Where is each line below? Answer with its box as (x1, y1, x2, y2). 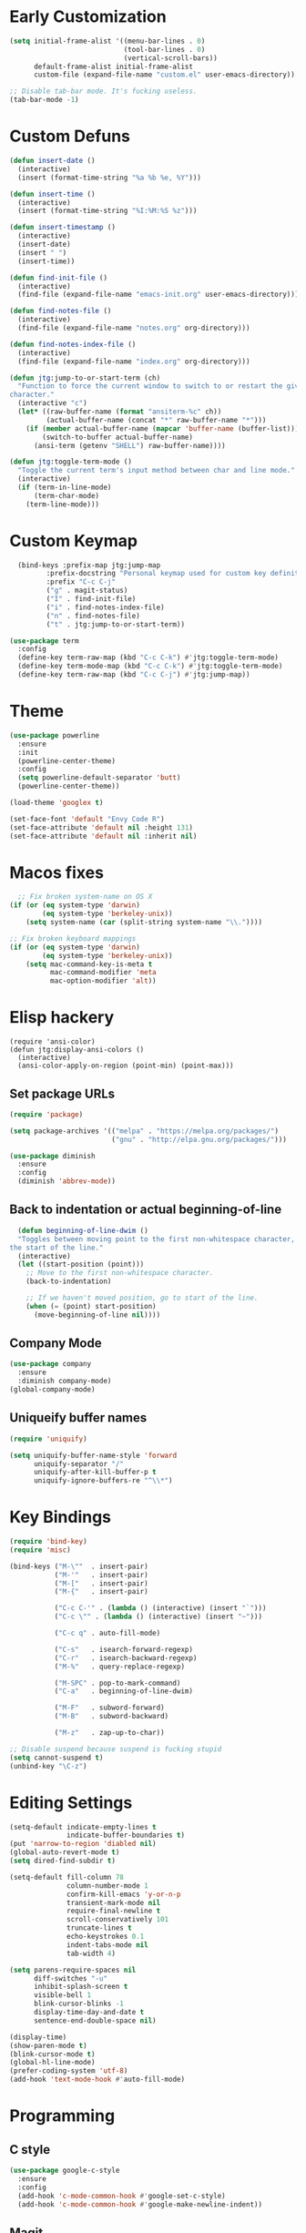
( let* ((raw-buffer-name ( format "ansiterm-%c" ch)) (17, 407, 222, 416)
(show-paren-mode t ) (9, 2041, 88, 2050)
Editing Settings (9, 1792, 133, 1813)
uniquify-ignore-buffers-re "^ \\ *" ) (33, 1476, 173, 1485)
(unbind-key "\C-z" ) (9, 1761, 88, 1770)
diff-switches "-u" (33, 1973, 107, 1983)
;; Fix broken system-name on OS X (17, 892, 153, 902)
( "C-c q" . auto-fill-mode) (54, 1628, 161, 1638)
